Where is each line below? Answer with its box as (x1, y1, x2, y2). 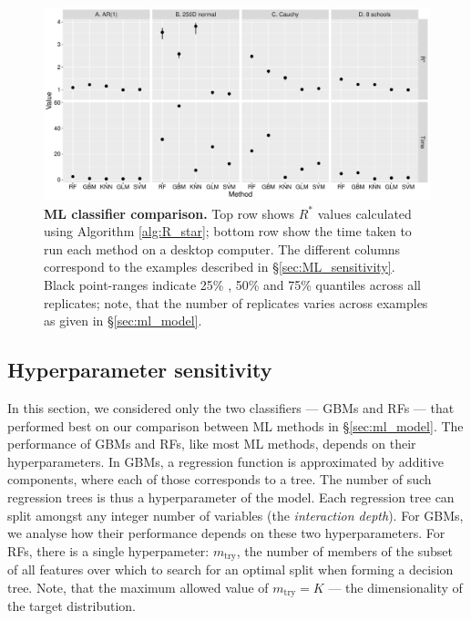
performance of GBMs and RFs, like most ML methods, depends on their (7, 434, 416, 453)
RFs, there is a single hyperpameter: (7, 541, 210, 560)
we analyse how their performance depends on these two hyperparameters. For (7, 523, 445, 543)
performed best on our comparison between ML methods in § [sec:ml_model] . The (7, 416, 464, 435)
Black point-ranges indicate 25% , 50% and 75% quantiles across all (44, 274, 421, 294)
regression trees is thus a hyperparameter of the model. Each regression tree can (7, 487, 455, 506)
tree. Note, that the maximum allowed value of (7, 577, 269, 596)
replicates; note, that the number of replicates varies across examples (44, 293, 428, 312)
